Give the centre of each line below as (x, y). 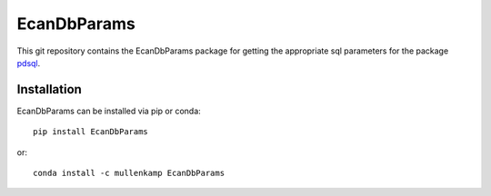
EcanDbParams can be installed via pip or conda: (109, 111)
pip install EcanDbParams (91, 132)
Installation (49, 89)
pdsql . (29, 63)
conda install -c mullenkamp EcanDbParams (129, 173)
